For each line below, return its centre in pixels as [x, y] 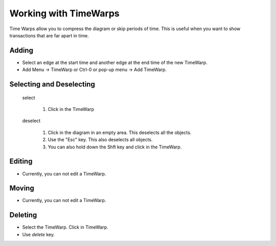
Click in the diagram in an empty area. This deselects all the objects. [120, 132]
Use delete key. [39, 234]
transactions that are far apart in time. [49, 35]
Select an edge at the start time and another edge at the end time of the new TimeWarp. [115, 62]
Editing [21, 161]
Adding [21, 50]
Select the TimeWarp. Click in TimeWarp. [65, 227]
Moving [22, 188]
